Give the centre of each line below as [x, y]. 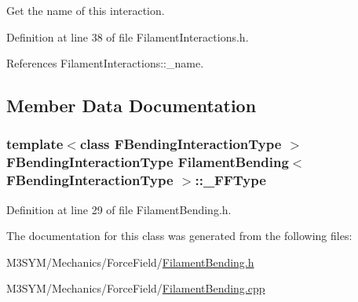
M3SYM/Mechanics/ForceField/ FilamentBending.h [130, 262]
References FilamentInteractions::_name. [105, 63]
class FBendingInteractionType [181, 144]
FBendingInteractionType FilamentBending [148, 162]
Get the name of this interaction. [86, 10]
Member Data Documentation [132, 106]
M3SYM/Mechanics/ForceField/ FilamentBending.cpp [136, 288]
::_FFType [230, 180]
